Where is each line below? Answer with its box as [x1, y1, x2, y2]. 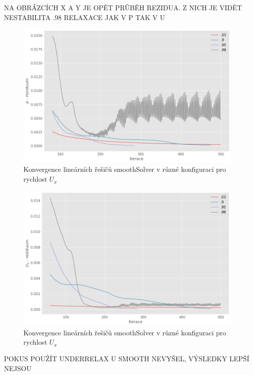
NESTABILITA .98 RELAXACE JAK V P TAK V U [4, 12, 165, 22]
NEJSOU [4, 363, 32, 373]
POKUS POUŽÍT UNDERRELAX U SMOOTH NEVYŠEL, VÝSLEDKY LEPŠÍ [4, 353, 250, 364]
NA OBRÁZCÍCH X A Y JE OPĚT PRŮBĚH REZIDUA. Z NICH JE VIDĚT [4, 2, 242, 12]
